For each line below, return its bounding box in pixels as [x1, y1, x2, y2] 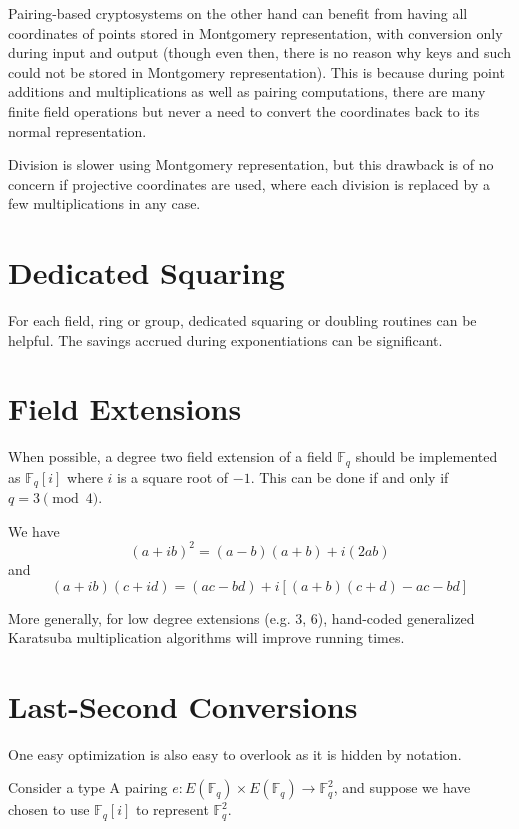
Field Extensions [8, 388, 242, 429]
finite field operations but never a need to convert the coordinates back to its [8, 100, 480, 121]
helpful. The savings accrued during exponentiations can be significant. [8, 329, 443, 350]
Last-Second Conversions [8, 685, 358, 726]
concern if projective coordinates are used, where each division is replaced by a [8, 173, 490, 194]
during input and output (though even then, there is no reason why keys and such [8, 42, 511, 63]
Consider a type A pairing [8, 777, 168, 798]
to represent [135, 799, 209, 820]
